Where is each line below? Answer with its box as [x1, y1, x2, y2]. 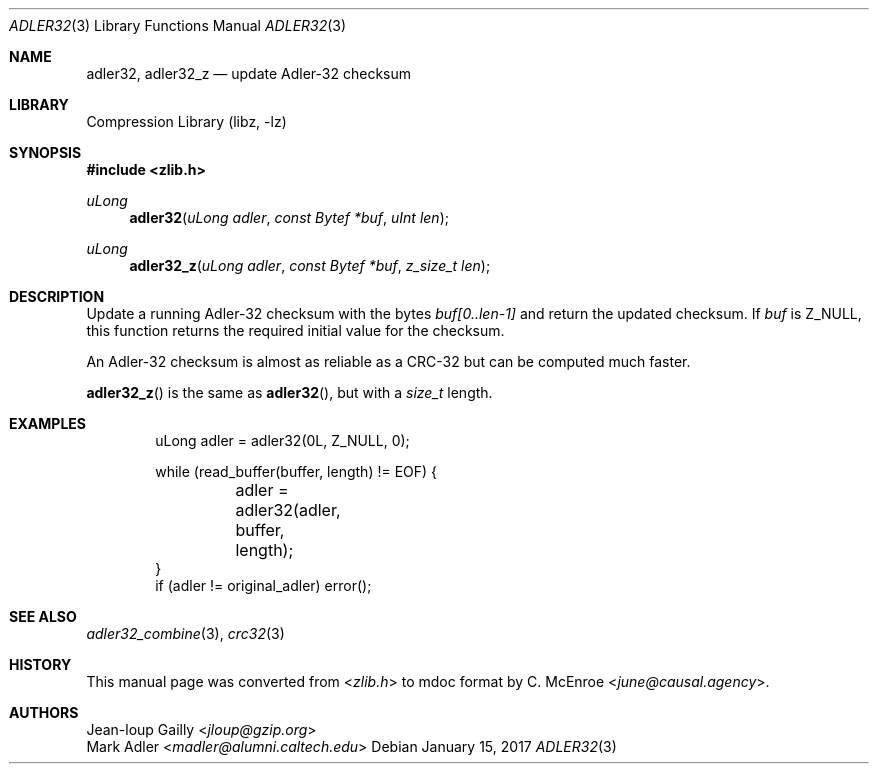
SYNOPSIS [9, 144, 82, 161]
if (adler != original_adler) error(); [155, 577, 372, 594]
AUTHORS [9, 704, 79, 721]
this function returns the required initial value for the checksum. [86, 322, 505, 339]
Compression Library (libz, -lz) [86, 113, 287, 130]
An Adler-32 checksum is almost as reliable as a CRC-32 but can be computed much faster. [86, 353, 691, 370]
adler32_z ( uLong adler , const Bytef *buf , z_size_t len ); [129, 257, 491, 274]
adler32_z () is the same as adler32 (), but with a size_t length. [86, 384, 493, 401]
